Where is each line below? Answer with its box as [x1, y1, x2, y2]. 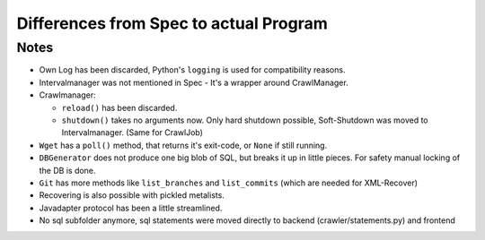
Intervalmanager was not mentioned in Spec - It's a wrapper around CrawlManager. [39, 77, 349, 88]
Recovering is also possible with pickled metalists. [39, 190, 225, 201]
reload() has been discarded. [61, 102, 178, 113]
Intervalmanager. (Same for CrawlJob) [61, 127, 204, 138]
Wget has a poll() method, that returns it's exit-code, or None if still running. [39, 140, 328, 150]
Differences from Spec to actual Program [16, 13, 328, 33]
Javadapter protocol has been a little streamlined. [39, 202, 223, 213]
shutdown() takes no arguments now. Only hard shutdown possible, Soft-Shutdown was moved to [61, 115, 428, 125]
